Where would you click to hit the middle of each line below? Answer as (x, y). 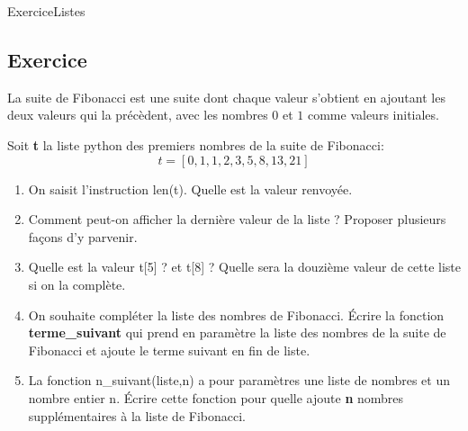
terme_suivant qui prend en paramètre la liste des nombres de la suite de (237, 332)
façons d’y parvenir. (83, 236)
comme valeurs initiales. (373, 115)
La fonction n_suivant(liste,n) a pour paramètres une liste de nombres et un (239, 380)
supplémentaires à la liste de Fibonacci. (137, 415)
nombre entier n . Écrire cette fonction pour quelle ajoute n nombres (216, 397)
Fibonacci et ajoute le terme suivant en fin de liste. (169, 350)
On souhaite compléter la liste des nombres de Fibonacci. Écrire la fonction (236, 314)
